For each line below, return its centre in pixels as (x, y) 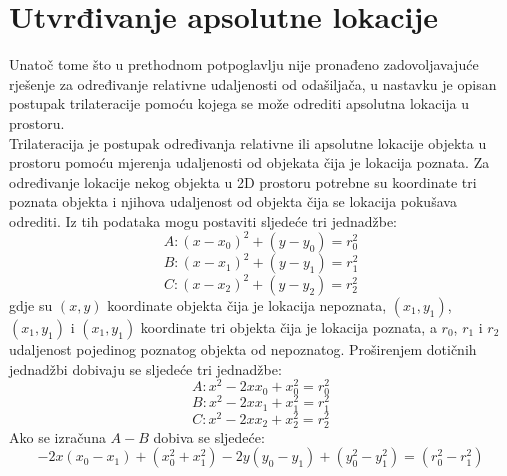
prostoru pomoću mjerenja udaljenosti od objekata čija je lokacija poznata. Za (249, 162)
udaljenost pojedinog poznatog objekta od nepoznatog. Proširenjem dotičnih (243, 348)
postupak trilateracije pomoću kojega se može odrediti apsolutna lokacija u (239, 103)
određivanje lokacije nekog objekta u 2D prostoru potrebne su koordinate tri (243, 181)
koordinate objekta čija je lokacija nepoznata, (247, 304)
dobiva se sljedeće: (209, 436)
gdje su (31, 304)
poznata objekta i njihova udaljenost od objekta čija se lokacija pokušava (233, 201)
